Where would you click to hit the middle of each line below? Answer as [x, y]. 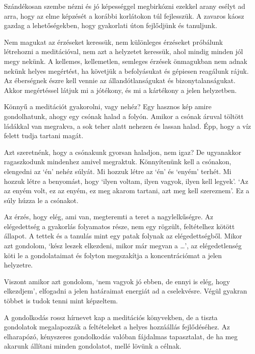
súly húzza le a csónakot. [41, 200]
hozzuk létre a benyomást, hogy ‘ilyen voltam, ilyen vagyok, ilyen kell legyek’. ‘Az [126, 181]
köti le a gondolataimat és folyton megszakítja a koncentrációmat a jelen [113, 255]
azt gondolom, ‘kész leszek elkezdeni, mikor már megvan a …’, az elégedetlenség [123, 246]
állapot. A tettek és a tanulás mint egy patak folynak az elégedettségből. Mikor [123, 236]
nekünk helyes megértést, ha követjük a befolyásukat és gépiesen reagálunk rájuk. [127, 71]
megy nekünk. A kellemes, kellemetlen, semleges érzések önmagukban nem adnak [126, 61]
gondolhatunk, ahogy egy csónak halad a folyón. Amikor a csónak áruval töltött [124, 116]
